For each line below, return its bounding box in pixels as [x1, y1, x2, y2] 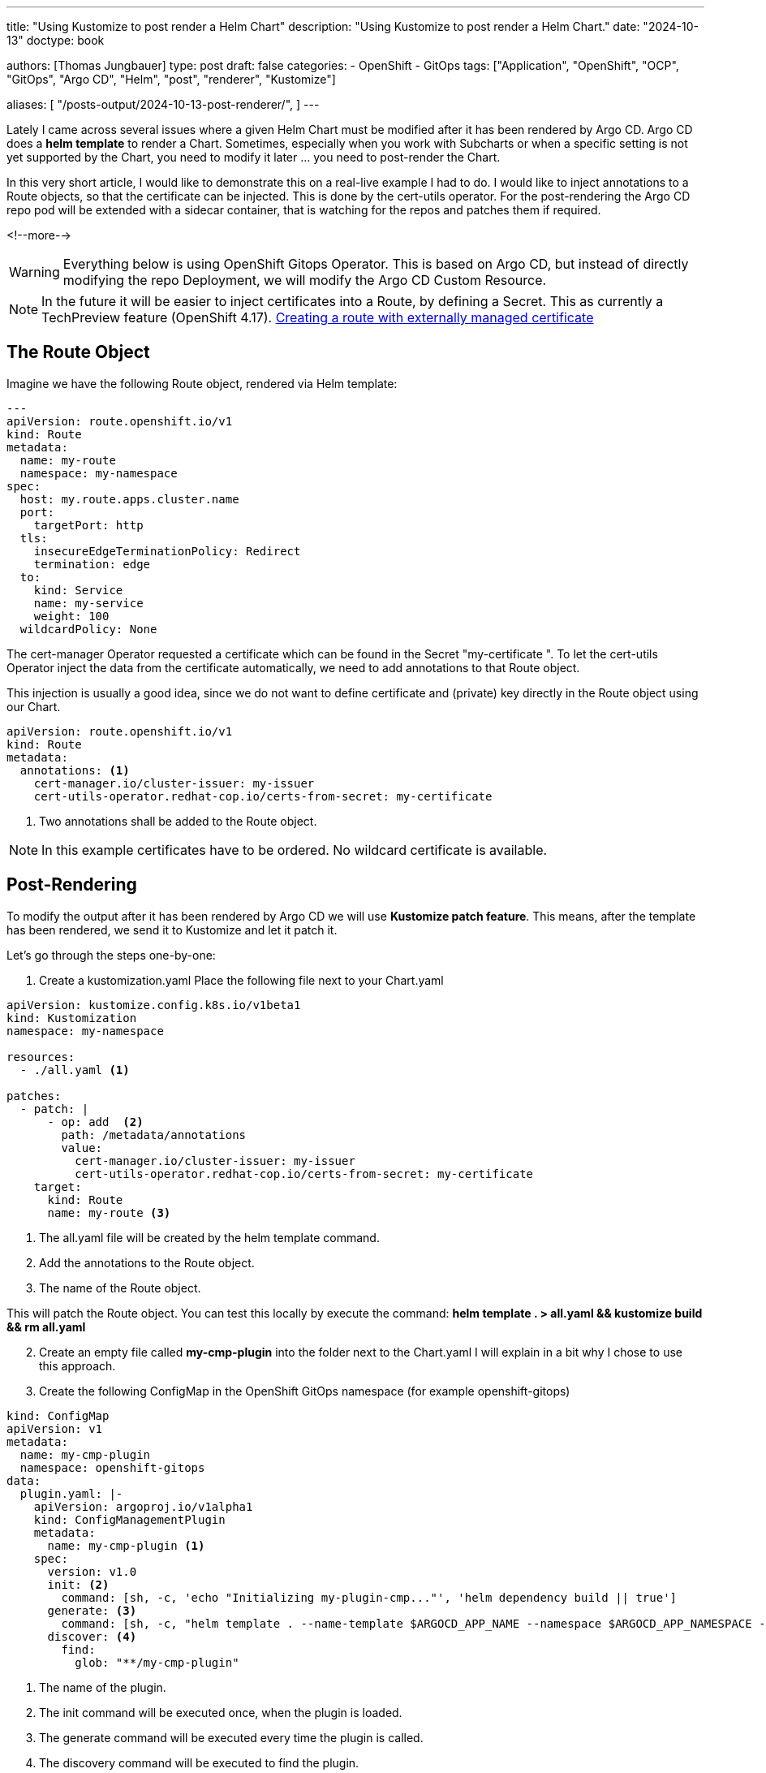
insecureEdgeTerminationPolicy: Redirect [33, 544, 301, 558]
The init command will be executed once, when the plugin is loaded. [39, 1705, 402, 1719]
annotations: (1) [19, 763, 130, 777]
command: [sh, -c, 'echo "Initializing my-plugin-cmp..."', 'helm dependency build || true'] [61, 1590, 678, 1604]
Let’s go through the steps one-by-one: [6, 947, 216, 962]
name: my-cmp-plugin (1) [47, 1538, 205, 1552]
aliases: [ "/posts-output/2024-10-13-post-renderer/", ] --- [6, 97, 320, 111]
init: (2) [47, 1577, 110, 1591]
